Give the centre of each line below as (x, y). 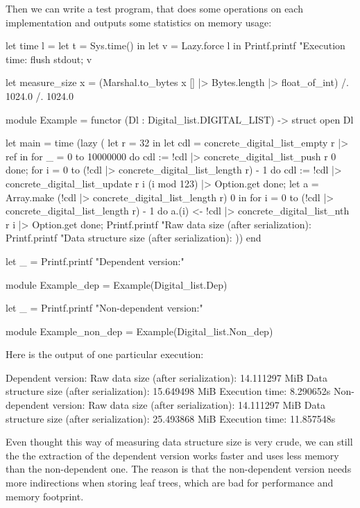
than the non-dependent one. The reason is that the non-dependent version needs (179, 469)
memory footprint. (45, 496)
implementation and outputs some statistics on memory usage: (139, 22)
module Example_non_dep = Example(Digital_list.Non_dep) (139, 331)
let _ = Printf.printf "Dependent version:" (95, 261)
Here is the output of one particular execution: (105, 354)
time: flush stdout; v (49, 59)
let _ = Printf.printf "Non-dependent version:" (104, 308)
